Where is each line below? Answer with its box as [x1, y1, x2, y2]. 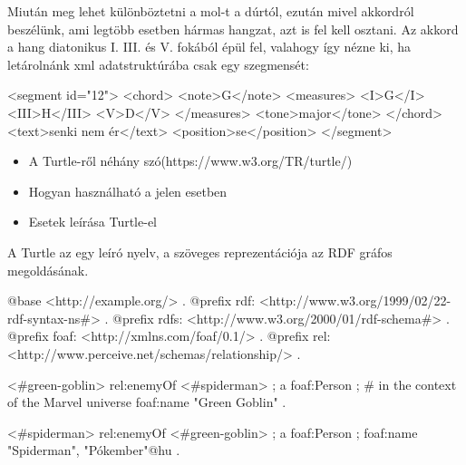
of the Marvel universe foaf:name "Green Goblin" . [7, 392, 286, 412]
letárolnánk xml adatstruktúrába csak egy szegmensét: [7, 54, 309, 73]
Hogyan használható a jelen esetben [28, 181, 228, 200]
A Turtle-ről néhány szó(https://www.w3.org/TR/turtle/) [28, 151, 353, 170]
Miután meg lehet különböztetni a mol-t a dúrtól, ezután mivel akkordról [7, 2, 414, 20]
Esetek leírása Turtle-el [28, 212, 157, 231]
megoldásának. [7, 260, 89, 279]
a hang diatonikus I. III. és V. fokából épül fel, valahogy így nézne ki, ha [7, 37, 412, 56]
